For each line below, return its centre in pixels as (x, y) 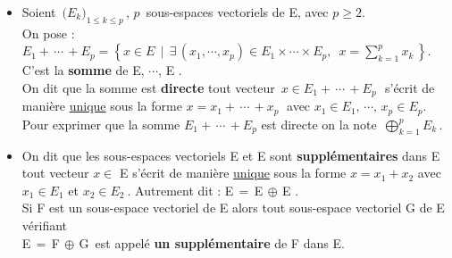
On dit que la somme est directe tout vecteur (148, 87)
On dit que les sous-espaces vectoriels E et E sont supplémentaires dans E (231, 155)
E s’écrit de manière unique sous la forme (233, 173)
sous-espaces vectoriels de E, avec (237, 12)
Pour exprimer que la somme (101, 124)
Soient (39, 12)
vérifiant (45, 225)
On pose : (48, 33)
